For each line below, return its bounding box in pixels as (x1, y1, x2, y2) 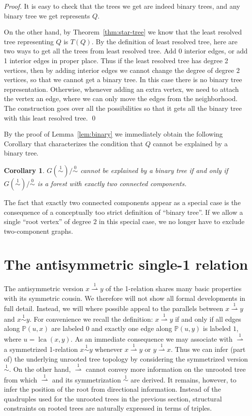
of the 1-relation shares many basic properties (105, 283, 242, 294)
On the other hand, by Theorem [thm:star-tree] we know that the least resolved (4, 27, 242, 37)
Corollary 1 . (4, 165, 45, 175)
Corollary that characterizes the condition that (4, 138, 143, 148)
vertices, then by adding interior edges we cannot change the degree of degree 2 (4, 65, 240, 75)
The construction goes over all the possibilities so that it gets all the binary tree (4, 103, 242, 113)
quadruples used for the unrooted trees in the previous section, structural (4, 393, 222, 403)
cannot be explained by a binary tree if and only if (80, 165, 228, 175)
